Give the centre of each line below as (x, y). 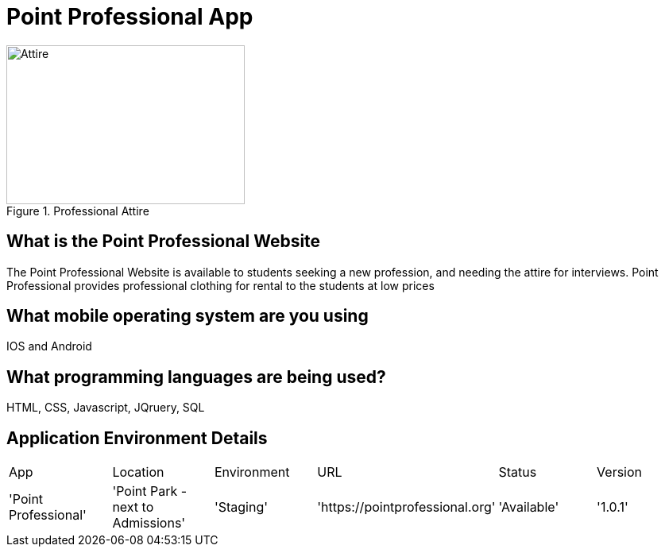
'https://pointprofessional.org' (406, 507)
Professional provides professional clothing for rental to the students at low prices (220, 285)
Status (518, 472)
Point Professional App (130, 17)
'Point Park (145, 491)
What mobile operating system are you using (188, 316)
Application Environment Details (137, 438)
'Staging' (241, 507)
